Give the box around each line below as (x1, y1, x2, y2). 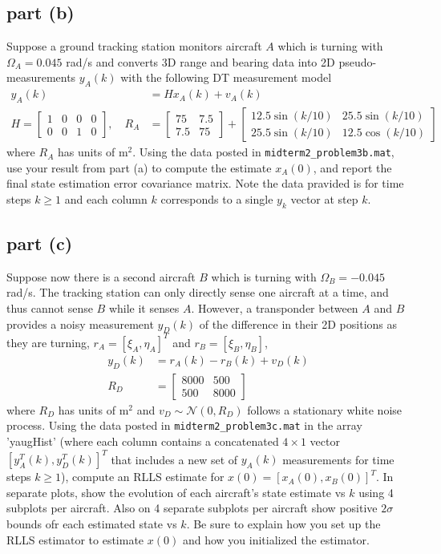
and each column (64, 190, 148, 207)
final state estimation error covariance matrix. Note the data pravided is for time (6, 175, 404, 192)
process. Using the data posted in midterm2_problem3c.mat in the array (6, 417, 362, 434)
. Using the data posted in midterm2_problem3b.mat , (132, 144, 394, 160)
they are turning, (6, 334, 90, 350)
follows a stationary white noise (247, 401, 403, 418)
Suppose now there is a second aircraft (6, 268, 196, 285)
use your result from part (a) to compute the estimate (6, 159, 272, 176)
